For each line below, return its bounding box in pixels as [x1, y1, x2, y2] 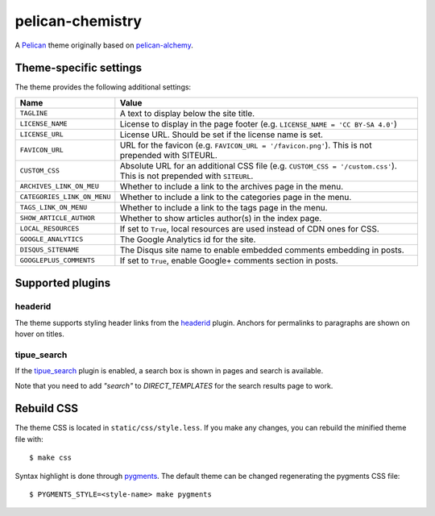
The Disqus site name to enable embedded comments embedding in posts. [119, 244, 404, 256]
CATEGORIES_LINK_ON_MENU [19, 193, 111, 202]
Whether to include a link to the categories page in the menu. [119, 191, 352, 202]
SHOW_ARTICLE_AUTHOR [19, 214, 96, 223]
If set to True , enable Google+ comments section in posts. [119, 255, 338, 266]
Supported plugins [14, 277, 111, 290]
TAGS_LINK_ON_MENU [19, 203, 88, 212]
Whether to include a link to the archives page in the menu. [119, 181, 344, 192]
